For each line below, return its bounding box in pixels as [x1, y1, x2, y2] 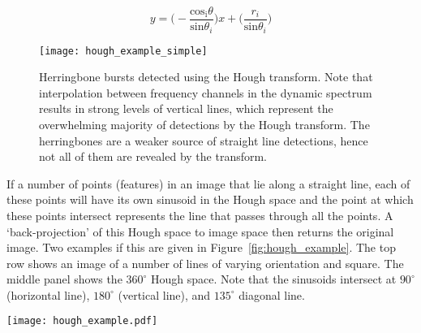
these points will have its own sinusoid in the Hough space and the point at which [6, 191, 414, 208]
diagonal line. [238, 286, 305, 303]
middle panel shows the [6, 270, 122, 288]
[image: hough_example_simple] [39, 45, 208, 57]
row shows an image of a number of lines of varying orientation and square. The [6, 254, 404, 271]
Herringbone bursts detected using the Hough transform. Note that [39, 68, 373, 85]
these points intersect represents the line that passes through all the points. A [6, 206, 393, 223]
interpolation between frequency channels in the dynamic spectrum [39, 84, 372, 101]
